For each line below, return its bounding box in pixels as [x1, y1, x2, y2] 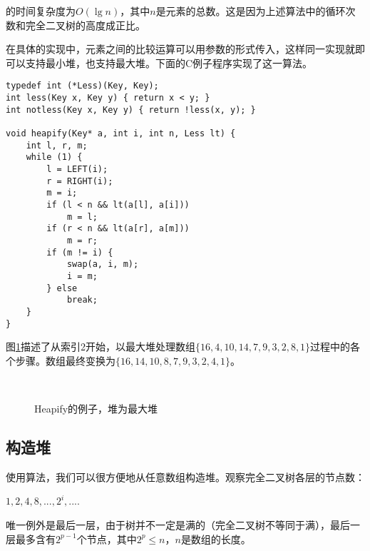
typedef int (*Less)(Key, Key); [6, 81, 159, 91]
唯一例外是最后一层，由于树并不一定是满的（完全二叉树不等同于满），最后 [6, 517, 350, 532]
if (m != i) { [46, 247, 113, 258]
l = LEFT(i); [46, 163, 108, 174]
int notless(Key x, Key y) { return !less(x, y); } [6, 104, 256, 115]
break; [66, 295, 98, 305]
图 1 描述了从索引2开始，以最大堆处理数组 [6, 339, 195, 354]
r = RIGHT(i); [46, 176, 113, 186]
